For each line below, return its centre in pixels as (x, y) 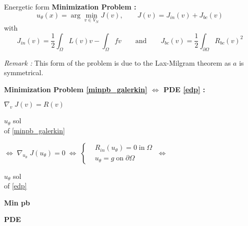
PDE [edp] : (184, 89)
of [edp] (15, 186)
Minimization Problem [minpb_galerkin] (76, 89)
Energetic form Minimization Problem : (70, 7)
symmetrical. (24, 72)
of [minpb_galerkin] (34, 130)
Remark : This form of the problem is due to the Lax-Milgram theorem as (117, 62)
